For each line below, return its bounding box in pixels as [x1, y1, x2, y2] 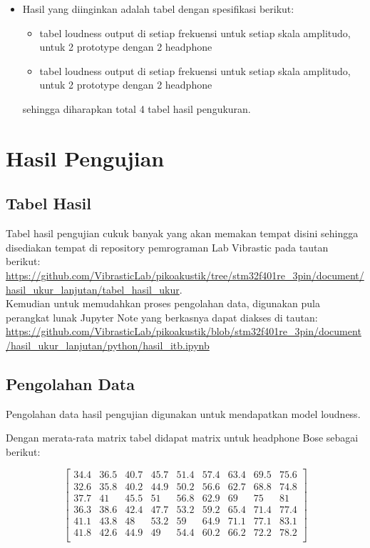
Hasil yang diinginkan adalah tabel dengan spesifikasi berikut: [22, 1, 294, 16]
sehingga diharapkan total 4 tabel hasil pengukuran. [22, 101, 251, 116]
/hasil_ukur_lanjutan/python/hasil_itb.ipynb [6, 337, 210, 352]
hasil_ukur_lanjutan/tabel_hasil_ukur [6, 282, 180, 297]
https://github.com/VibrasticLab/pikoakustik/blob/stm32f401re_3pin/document [6, 324, 361, 339]
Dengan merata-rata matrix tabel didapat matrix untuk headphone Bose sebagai [6, 430, 359, 445]
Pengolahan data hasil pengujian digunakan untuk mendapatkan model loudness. [6, 406, 361, 421]
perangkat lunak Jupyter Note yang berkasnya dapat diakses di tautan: [6, 309, 318, 324]
